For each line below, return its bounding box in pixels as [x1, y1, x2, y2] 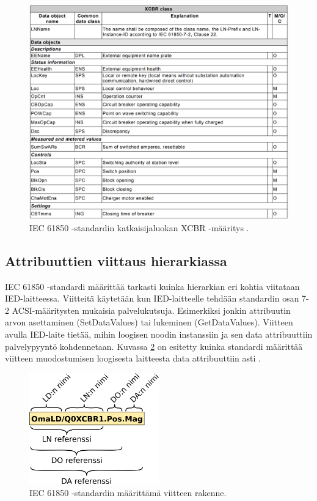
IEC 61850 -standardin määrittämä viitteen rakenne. [29, 486, 227, 499]
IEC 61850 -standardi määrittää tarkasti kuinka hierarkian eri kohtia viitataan [5, 280, 300, 292]
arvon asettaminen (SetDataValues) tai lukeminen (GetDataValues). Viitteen [5, 316, 293, 328]
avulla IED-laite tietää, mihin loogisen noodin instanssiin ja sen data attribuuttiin [5, 328, 313, 341]
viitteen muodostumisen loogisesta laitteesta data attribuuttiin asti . [5, 352, 261, 365]
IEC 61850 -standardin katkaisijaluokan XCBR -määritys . [29, 221, 249, 234]
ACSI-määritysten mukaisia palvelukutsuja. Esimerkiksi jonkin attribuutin [12, 303, 291, 316]
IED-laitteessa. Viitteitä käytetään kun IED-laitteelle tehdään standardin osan [5, 292, 299, 305]
